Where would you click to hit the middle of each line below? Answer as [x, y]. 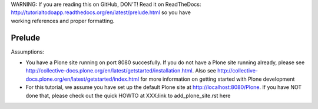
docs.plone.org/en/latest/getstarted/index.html [82, 79]
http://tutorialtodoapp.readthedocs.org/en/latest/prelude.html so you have [101, 12]
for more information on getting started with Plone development [218, 79]
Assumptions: [27, 52]
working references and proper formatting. [63, 21]
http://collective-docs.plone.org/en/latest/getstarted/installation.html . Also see [121, 71]
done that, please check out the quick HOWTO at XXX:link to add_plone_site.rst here [128, 95]
